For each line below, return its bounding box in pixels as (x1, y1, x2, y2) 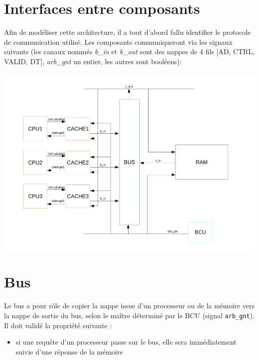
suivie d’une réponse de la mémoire (15, 346, 123, 357)
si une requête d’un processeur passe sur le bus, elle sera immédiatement (15, 337, 237, 347)
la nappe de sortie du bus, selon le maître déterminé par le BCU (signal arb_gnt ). (4, 310, 255, 320)
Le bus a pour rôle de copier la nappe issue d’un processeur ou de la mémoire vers (4, 300, 255, 311)
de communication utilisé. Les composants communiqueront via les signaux (4, 36, 233, 47)
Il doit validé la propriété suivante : (4, 320, 112, 330)
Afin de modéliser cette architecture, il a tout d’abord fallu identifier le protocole (4, 27, 251, 37)
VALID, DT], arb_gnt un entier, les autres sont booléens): (4, 56, 182, 66)
